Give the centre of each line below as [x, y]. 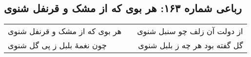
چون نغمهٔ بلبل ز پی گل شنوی [57, 45]
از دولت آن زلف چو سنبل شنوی [190, 31]
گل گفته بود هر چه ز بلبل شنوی [191, 45]
